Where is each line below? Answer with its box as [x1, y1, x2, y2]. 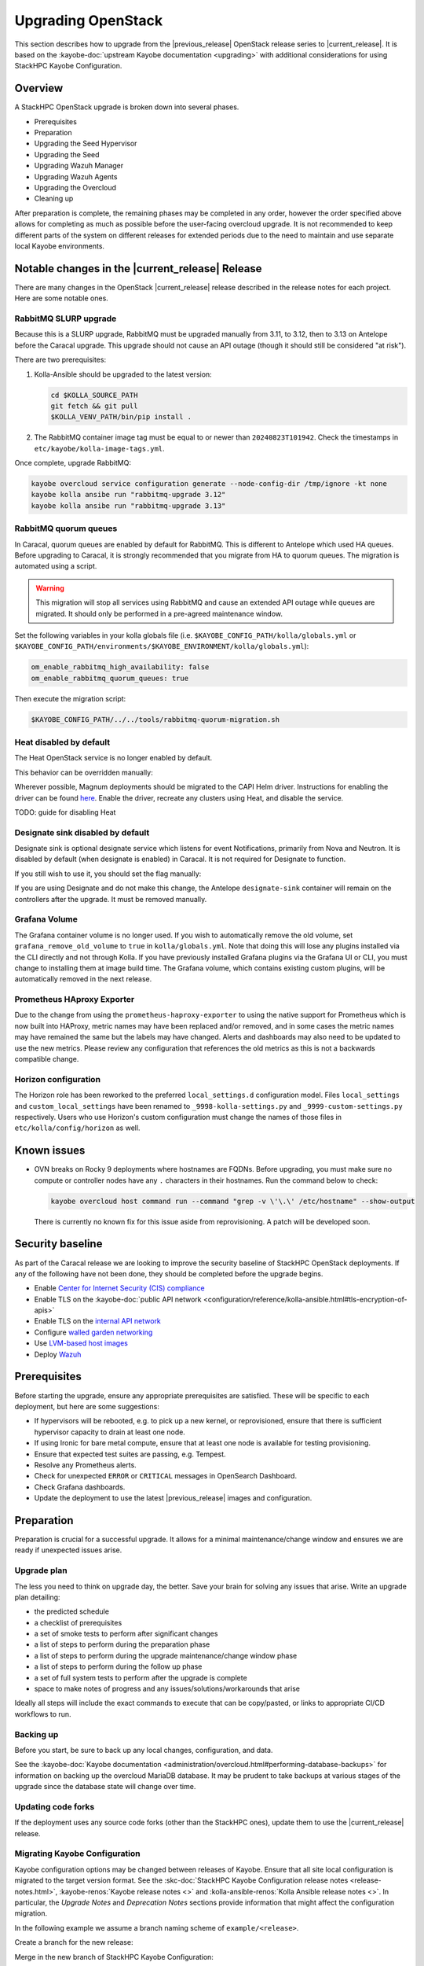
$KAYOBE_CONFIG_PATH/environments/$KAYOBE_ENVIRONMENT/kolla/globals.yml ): [14, 642, 309, 651]
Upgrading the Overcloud [34, 182, 117, 192]
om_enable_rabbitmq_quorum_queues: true [31, 673, 188, 683]
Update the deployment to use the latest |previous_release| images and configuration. [34, 1493, 313, 1503]
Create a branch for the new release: [14, 1938, 133, 1947]
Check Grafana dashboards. [34, 1482, 126, 1492]
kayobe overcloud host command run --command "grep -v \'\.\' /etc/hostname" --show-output [50, 1196, 415, 1206]
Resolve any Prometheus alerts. [34, 1460, 137, 1470]
